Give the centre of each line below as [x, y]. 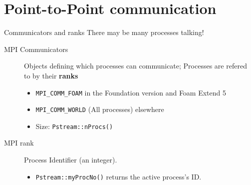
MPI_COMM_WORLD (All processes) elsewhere [100, 109]
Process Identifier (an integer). [71, 160]
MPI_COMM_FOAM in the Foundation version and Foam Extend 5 [131, 92]
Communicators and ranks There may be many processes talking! [104, 32]
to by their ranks [51, 75]
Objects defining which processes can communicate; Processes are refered [135, 66]
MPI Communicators [36, 49]
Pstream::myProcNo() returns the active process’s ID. [119, 176]
